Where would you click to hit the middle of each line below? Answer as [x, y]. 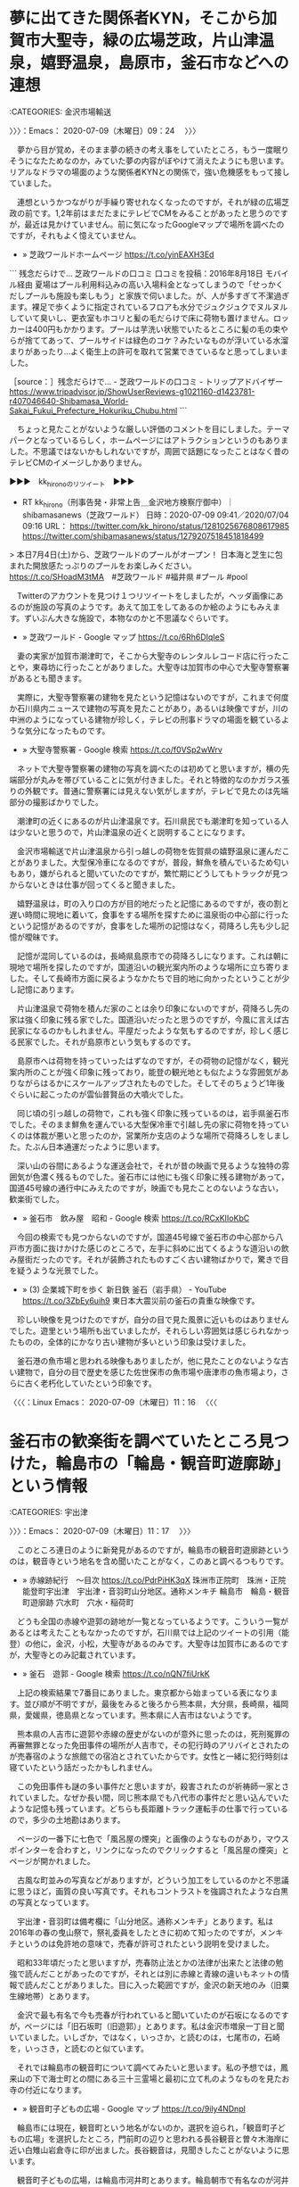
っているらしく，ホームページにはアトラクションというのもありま [168, 440]
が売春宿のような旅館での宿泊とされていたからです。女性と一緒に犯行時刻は [149, 1756]
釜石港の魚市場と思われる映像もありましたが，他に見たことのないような [149, 1361]
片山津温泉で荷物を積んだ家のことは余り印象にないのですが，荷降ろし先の [153, 1008]
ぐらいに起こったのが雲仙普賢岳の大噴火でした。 [99, 1094]
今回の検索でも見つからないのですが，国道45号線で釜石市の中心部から [146, 1237]
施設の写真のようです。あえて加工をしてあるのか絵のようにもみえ [153, 607]
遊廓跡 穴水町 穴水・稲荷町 [82, 1603]
